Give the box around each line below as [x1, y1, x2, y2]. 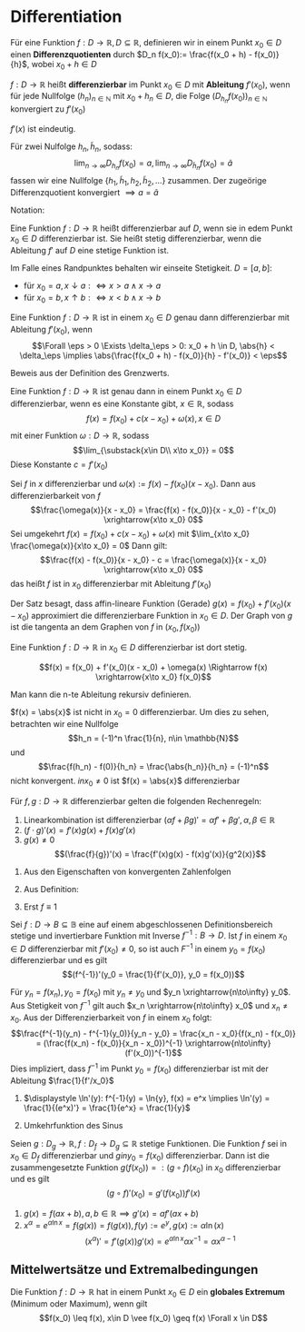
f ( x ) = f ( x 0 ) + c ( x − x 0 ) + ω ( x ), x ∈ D [85, 413, 221, 426]
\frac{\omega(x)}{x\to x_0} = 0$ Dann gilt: [10, 540, 168, 551]
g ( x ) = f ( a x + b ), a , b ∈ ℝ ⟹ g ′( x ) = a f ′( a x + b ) [23, 1208, 199, 1219]
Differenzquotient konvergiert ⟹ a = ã [10, 186, 159, 197]
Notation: [10, 204, 45, 215]
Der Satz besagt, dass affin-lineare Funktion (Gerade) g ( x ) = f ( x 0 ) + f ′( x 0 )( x [10, 598, 291, 611]
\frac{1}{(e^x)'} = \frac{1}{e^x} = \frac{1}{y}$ [23, 1102, 191, 1113]
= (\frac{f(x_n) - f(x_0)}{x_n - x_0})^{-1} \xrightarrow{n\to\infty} [35, 1038, 271, 1049]
